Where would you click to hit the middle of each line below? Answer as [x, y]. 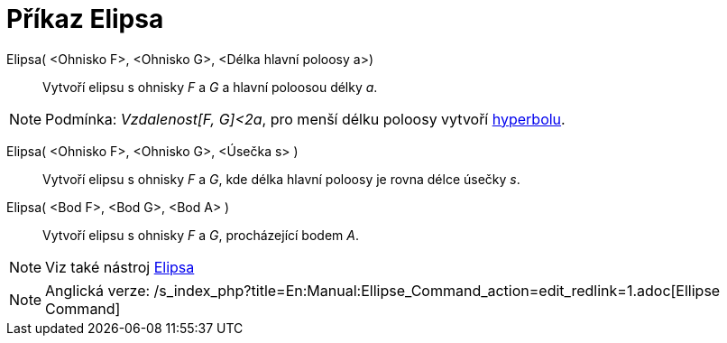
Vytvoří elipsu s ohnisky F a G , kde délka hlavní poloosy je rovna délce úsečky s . [281, 179]
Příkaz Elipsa [85, 19]
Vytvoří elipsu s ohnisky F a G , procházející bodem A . [201, 235]
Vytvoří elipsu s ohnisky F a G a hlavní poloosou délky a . [210, 87]
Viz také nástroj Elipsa [120, 267]
